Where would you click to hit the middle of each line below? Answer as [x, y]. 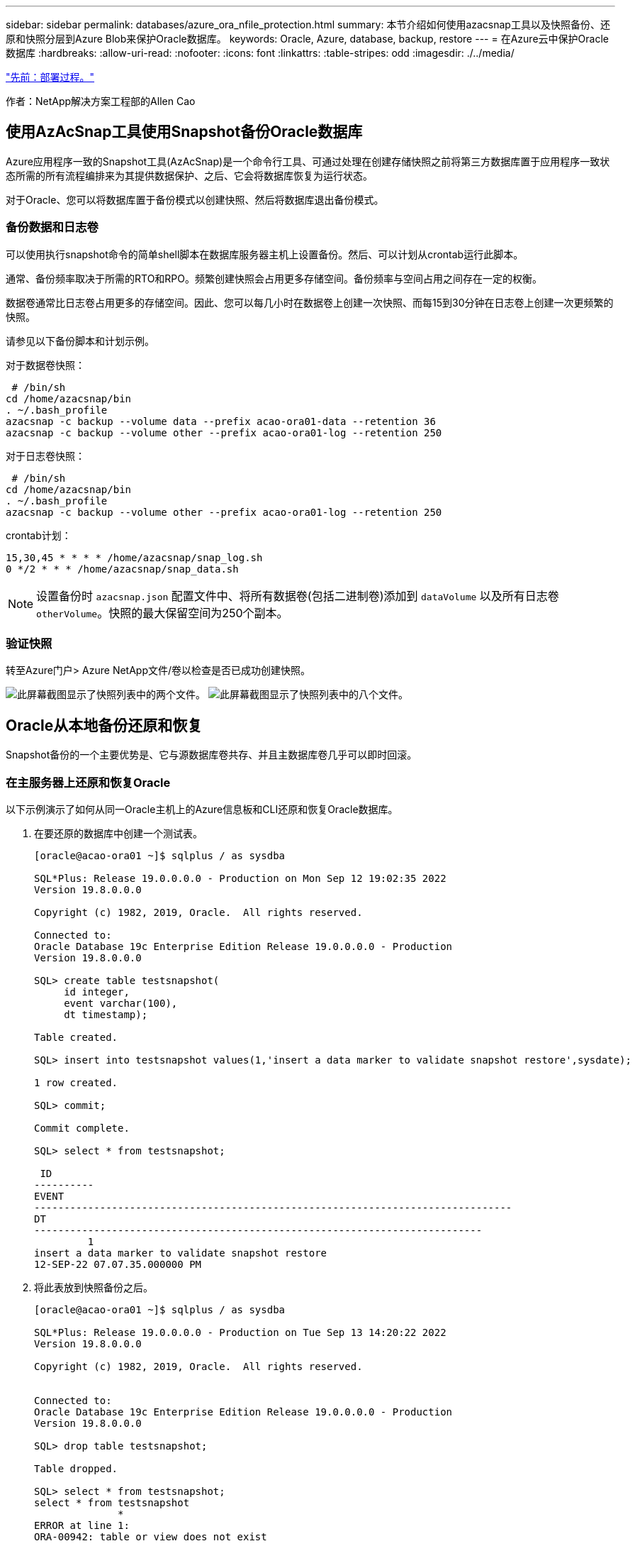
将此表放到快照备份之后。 [94, 1287]
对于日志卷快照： [45, 455]
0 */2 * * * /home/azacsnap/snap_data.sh [122, 569]
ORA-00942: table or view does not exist [151, 1536]
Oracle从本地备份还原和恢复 [104, 725]
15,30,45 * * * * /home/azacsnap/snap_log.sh [134, 557]
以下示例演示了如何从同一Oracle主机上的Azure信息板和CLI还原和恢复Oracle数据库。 [202, 809]
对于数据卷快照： [45, 365]
